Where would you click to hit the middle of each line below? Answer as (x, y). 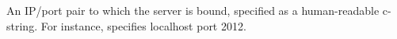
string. (22, 25)
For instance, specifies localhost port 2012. (143, 25)
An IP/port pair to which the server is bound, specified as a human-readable (193, 10)
